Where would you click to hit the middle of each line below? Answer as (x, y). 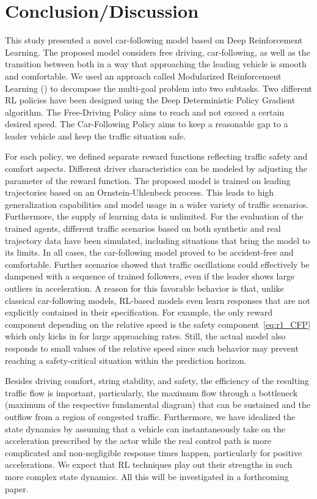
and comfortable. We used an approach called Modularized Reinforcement (143, 76)
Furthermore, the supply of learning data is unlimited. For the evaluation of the (154, 216)
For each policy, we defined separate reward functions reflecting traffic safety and (156, 156)
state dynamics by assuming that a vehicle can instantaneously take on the (145, 428)
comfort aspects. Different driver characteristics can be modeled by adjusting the (156, 168)
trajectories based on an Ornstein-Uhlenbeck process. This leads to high (140, 192)
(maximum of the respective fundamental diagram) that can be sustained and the (158, 405)
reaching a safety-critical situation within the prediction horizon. (126, 360)
